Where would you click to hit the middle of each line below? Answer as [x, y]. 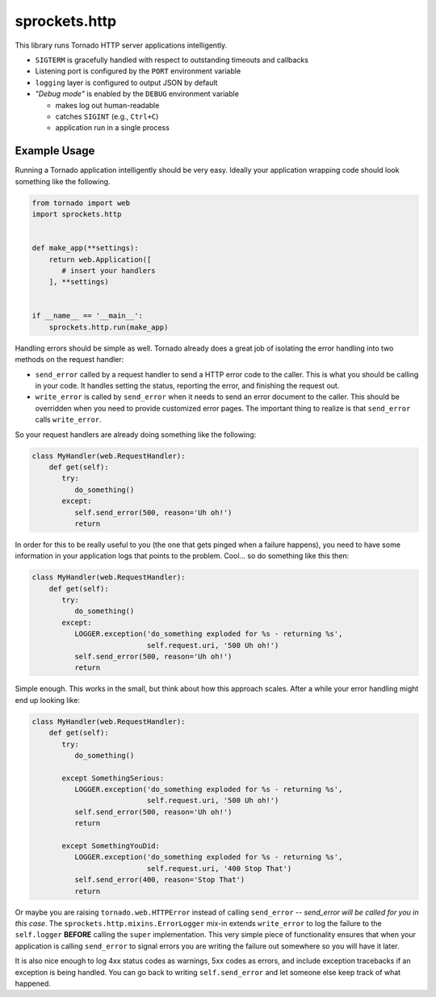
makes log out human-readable [107, 105]
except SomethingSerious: [113, 778]
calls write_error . [68, 419]
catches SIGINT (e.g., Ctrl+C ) [107, 116]
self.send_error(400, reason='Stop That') [159, 880]
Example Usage [55, 151]
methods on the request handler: [69, 360]
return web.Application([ [100, 259]
